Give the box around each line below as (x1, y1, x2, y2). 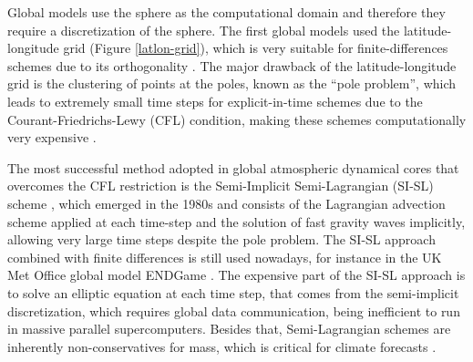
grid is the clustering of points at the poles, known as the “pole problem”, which (7, 74, 457, 93)
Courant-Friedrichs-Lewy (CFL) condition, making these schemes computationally (7, 109, 467, 129)
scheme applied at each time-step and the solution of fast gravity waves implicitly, (7, 212, 466, 231)
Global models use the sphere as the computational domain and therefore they (7, 3, 446, 21)
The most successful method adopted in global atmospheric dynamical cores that (7, 158, 459, 177)
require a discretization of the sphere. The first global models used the (7, 20, 400, 39)
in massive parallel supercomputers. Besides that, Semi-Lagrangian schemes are (7, 319, 451, 338)
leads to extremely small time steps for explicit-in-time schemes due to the (7, 91, 423, 110)
